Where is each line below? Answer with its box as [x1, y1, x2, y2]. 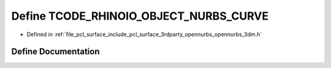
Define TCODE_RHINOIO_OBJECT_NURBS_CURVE [11, 9, 269, 23]
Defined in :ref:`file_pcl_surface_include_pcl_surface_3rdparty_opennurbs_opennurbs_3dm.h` [26, 31, 262, 38]
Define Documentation [11, 47, 100, 57]
